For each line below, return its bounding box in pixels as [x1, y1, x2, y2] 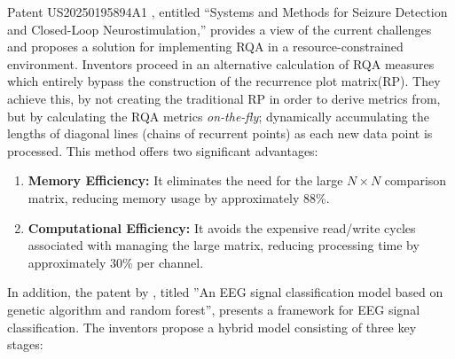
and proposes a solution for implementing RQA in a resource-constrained [7, 37, 404, 56]
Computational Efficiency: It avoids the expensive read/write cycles [27, 218, 416, 237]
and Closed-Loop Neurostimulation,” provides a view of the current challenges [7, 20, 432, 38]
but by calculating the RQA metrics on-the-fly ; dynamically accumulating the [7, 106, 429, 125]
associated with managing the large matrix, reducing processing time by [27, 236, 420, 254]
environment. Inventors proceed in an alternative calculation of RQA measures [7, 54, 435, 73]
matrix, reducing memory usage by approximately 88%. [27, 188, 330, 207]
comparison [384, 171, 447, 190]
